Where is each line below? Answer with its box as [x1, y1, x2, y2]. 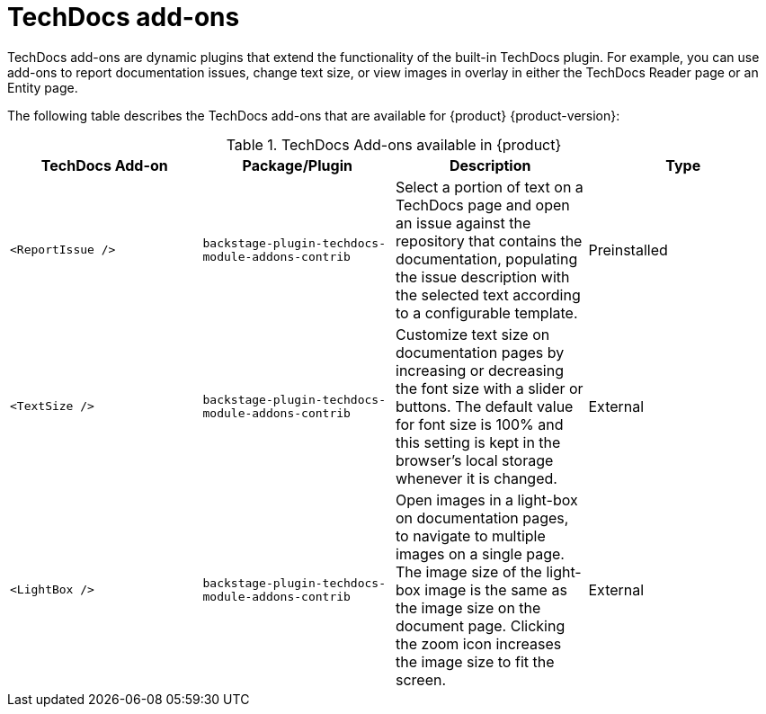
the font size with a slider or [396, 379, 583, 397]
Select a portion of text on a [396, 177, 583, 196]
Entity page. [7, 79, 78, 95]
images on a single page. [396, 544, 565, 563]
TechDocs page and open [396, 195, 570, 214]
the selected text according [396, 285, 581, 304]
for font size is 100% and [396, 415, 564, 433]
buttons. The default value [396, 397, 574, 415]
